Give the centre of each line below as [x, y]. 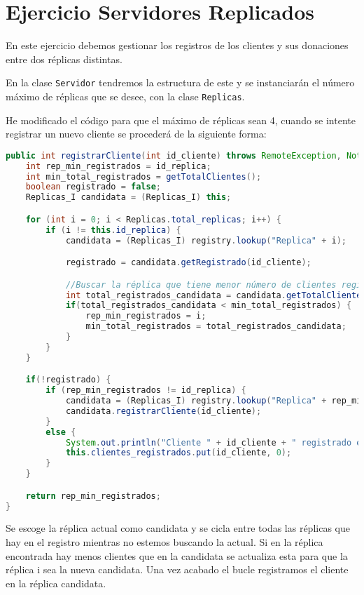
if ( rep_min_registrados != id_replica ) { [146, 390]
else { [61, 432]
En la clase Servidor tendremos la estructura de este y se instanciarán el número [180, 82]
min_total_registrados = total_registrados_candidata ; [216, 327]
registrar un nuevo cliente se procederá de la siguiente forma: [136, 134]
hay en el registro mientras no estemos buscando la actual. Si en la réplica [164, 542]
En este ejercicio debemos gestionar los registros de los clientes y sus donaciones [177, 45]
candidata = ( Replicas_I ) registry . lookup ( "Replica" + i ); [206, 240]
